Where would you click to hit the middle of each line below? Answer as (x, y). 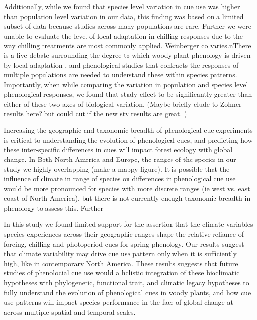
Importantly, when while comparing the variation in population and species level (126, 84)
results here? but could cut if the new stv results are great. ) (96, 113)
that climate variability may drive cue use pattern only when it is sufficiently (120, 253)
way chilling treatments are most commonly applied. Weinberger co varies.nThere (128, 45)
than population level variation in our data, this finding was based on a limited (124, 16)
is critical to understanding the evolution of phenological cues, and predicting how (128, 139)
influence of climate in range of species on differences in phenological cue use (120, 179)
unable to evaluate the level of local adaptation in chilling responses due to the (123, 35)
